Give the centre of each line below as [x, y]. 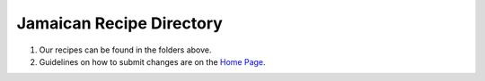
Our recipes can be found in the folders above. [125, 50]
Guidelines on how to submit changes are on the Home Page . [152, 61]
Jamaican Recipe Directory [120, 23]
